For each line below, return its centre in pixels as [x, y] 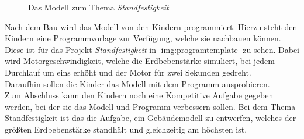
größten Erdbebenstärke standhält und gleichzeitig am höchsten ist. [126, 129]
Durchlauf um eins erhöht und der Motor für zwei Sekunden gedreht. [128, 72]
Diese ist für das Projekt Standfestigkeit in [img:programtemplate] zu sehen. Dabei [152, 49]
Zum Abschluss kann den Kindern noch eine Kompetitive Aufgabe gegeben [139, 95]
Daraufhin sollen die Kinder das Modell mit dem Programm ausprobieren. [137, 83]
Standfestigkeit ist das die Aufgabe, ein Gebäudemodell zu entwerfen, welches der [151, 118]
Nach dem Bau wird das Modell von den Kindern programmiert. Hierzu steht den [151, 26]
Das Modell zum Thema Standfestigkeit [99, 7]
